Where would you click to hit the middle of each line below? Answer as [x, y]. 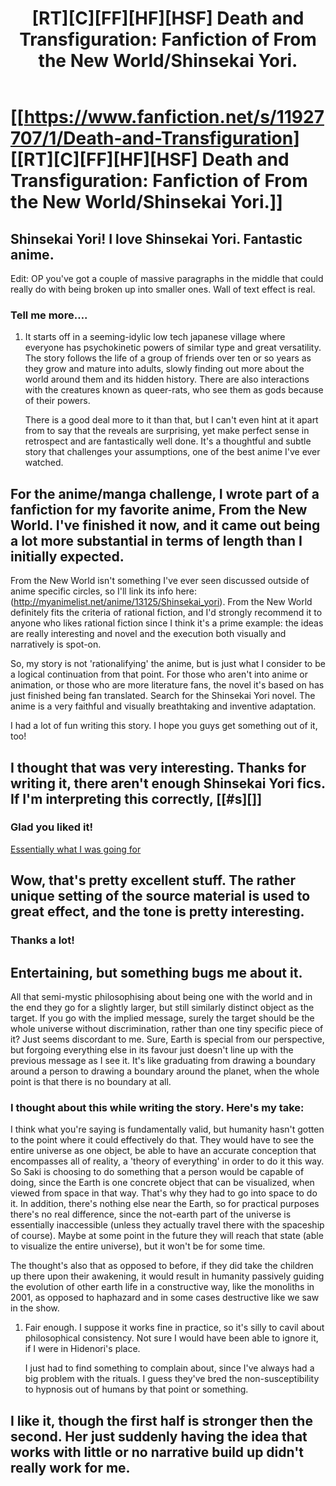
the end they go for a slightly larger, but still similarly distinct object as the [162, 1007]
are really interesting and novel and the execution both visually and [148, 634]
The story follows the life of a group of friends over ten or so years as [168, 358]
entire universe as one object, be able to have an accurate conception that [163, 1151]
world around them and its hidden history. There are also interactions [167, 379]
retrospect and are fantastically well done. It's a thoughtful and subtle [168, 441]
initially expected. [67, 556]
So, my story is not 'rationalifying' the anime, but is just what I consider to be [168, 664]
